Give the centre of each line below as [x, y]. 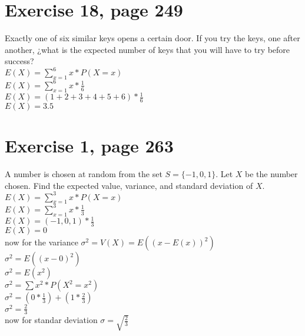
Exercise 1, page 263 [89, 146]
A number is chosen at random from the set [84, 173]
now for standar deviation [51, 320]
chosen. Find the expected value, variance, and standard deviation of [129, 185]
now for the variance [42, 242]
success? [19, 61]
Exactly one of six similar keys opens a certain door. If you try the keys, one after [152, 38]
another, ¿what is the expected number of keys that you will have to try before [147, 49]
